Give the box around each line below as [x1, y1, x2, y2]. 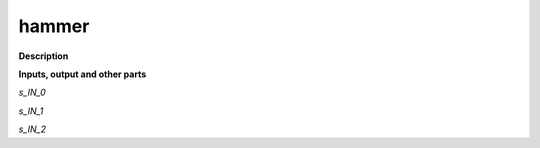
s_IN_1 [18, 105, 44, 117]
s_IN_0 [18, 86, 47, 99]
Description [18, 50, 69, 62]
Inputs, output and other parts [18, 68, 147, 80]
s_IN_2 [18, 123, 47, 135]
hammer [18, 15, 90, 37]
